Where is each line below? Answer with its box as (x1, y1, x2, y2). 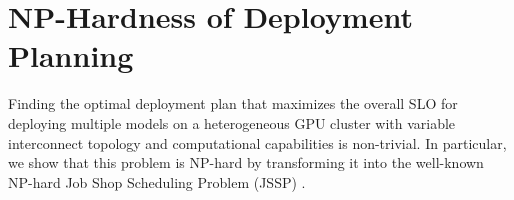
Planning (8, 35, 134, 76)
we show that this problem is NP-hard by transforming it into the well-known (8, 152, 484, 173)
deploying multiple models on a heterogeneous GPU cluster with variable (8, 112, 456, 133)
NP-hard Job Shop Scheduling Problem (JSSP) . (8, 171, 306, 192)
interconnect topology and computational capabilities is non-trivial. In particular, (8, 132, 507, 153)
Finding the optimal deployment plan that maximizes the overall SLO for (8, 93, 458, 114)
